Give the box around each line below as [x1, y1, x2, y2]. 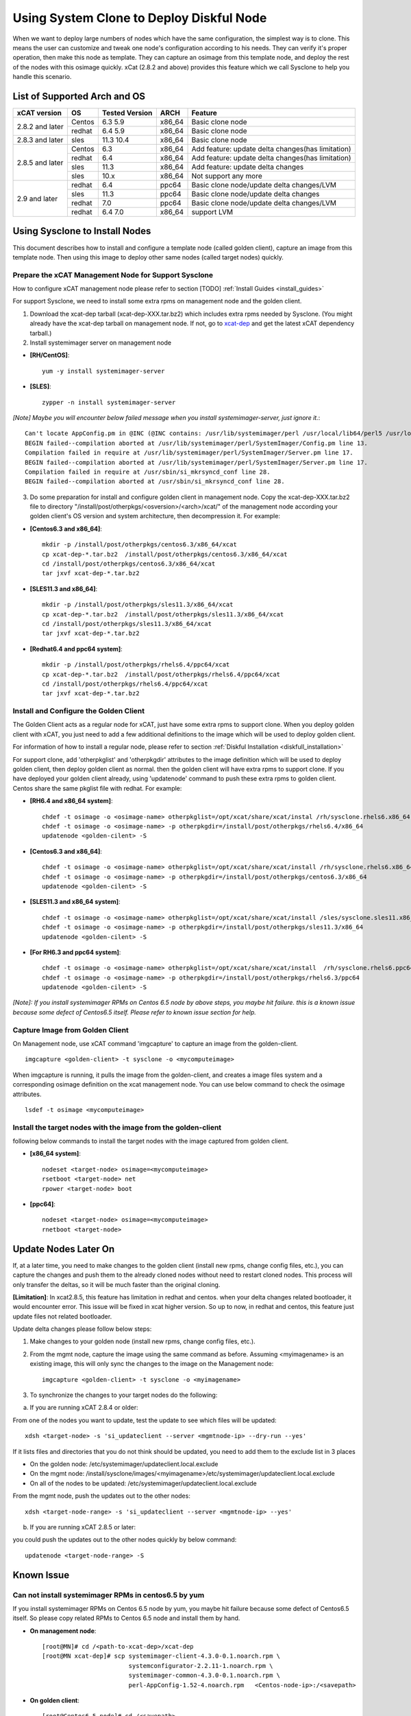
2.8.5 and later [16, 158, 64, 167]
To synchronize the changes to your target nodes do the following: [29, 1391, 218, 1400]
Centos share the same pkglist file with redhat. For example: [12, 784, 182, 792]
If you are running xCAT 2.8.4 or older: [29, 1404, 138, 1412]
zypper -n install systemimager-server [42, 398, 176, 406]
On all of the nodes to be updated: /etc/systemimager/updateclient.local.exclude [29, 1479, 257, 1487]
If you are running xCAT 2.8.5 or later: [29, 1522, 136, 1531]
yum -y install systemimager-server [42, 367, 165, 375]
